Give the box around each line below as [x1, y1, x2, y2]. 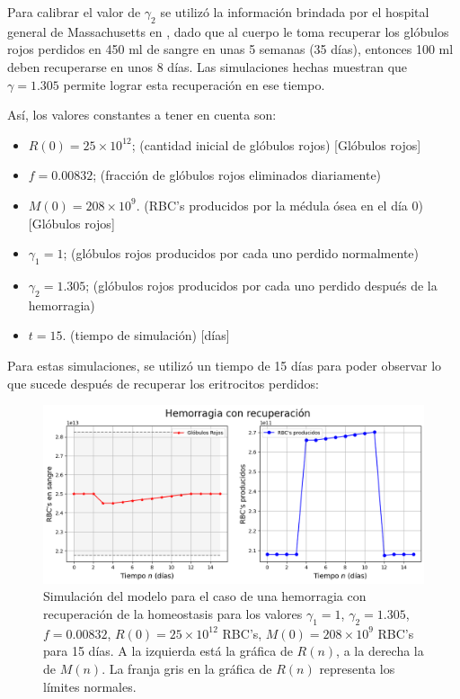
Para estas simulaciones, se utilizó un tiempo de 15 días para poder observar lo [7, 355, 442, 374]
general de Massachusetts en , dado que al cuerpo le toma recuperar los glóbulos [7, 22, 449, 40]
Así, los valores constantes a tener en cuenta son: [7, 105, 277, 124]
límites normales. [43, 677, 137, 695]
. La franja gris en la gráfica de [102, 659, 272, 678]
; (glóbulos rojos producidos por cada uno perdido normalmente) [63, 244, 420, 263]
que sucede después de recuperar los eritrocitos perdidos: [7, 373, 319, 392]
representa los [319, 659, 395, 678]
